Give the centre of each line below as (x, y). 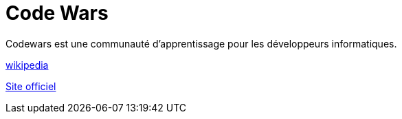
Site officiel (31, 86)
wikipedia (27, 65)
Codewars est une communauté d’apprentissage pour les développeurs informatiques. (201, 43)
